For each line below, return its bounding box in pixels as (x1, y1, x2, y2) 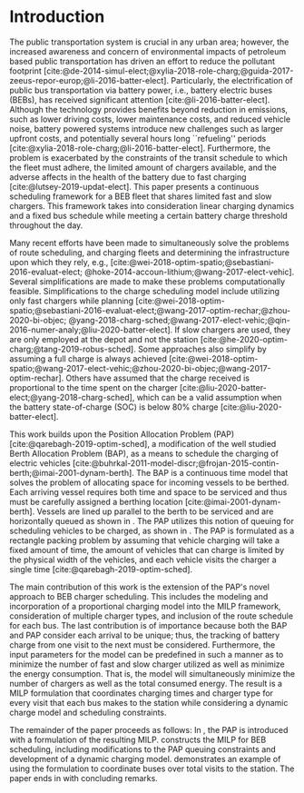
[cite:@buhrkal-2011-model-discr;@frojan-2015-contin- (72, 457, 279, 469)
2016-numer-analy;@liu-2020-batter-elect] (9, 324, 171, 335)
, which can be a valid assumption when (132, 392, 282, 402)
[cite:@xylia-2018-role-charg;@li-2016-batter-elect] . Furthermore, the (9, 143, 270, 154)
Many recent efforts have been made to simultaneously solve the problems (9, 237, 289, 248)
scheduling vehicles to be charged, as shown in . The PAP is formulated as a (9, 525, 295, 536)
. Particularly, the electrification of (166, 74, 293, 85)
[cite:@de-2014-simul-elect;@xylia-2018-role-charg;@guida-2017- (44, 65, 294, 76)
